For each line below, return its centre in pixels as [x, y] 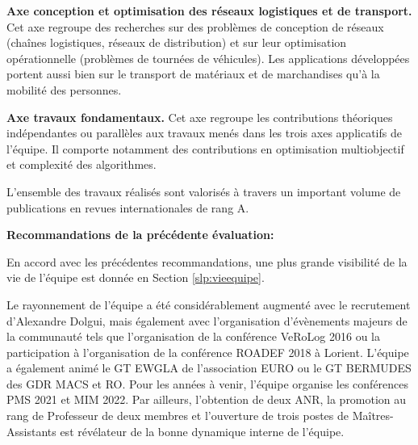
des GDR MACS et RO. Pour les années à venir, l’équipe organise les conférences [208, 383]
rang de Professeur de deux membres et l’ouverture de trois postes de [178, 416]
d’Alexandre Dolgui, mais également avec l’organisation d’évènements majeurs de [207, 320]
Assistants [31, 431]
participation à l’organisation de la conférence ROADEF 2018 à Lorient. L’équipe [208, 352]
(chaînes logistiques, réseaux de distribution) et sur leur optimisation [177, 42]
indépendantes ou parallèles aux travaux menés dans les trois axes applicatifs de [204, 133]
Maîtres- [373, 416]
